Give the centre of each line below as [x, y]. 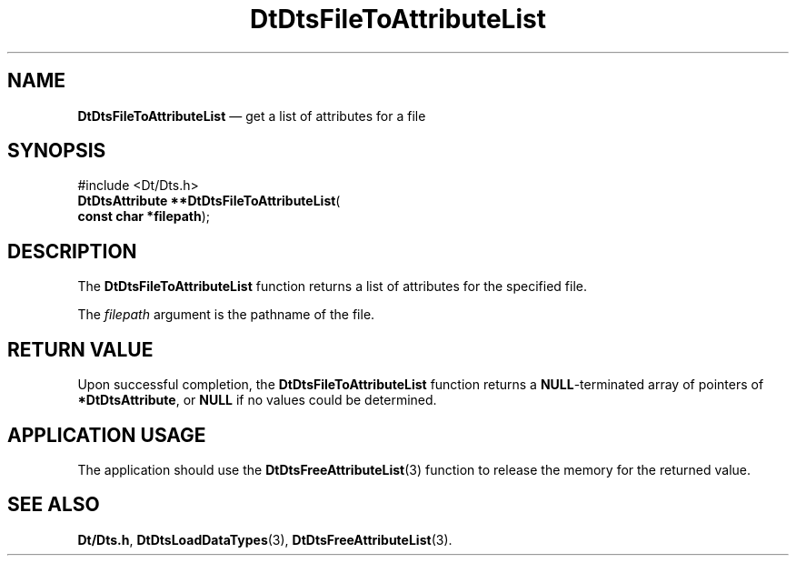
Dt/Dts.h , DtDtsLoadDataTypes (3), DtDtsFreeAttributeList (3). [265, 539]
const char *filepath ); [144, 216]
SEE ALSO [54, 505]
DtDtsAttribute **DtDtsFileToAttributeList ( [209, 201]
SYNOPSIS [57, 151]
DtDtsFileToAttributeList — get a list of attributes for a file [252, 116]
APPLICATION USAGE [107, 435]
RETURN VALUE [80, 349]
